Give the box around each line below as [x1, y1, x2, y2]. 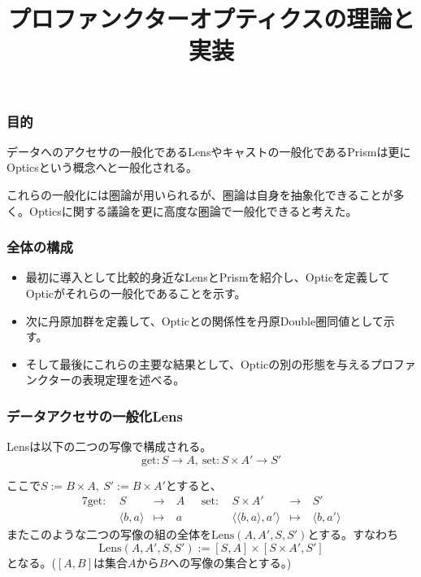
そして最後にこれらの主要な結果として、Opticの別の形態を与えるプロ [25, 355, 393, 372]
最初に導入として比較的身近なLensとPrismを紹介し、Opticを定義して [25, 269, 390, 286]
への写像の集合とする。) [167, 554, 292, 571]
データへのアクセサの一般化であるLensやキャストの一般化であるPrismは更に [7, 142, 411, 160]
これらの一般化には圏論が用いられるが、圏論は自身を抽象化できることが [7, 186, 393, 203]
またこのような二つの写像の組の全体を [7, 526, 211, 543]
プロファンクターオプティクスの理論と [7, 2, 415, 35]
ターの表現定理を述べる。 [48, 371, 185, 388]
